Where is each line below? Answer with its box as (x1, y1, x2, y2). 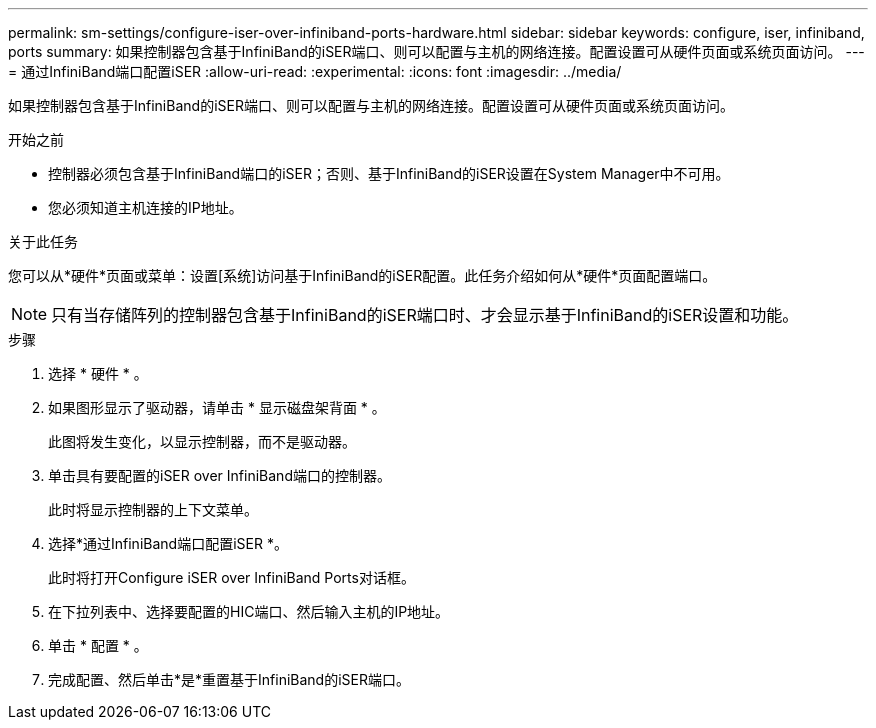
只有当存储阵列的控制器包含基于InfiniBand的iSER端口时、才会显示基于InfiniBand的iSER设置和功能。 (51, 305, 799, 325)
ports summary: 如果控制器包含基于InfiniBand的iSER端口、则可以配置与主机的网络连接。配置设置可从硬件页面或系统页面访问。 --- (8, 43, 865, 60)
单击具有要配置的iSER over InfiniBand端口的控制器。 (48, 467, 391, 484)
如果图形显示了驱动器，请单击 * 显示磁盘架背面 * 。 (48, 399, 386, 416)
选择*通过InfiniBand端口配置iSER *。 (48, 535, 288, 552)
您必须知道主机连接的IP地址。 (48, 199, 243, 216)
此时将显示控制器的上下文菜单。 (48, 501, 258, 518)
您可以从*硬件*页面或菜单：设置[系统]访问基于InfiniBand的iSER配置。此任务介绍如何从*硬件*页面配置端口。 (8, 267, 717, 284)
